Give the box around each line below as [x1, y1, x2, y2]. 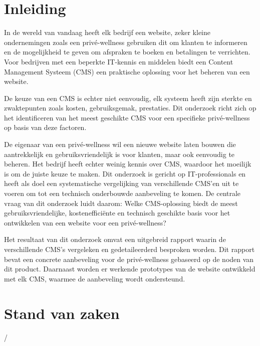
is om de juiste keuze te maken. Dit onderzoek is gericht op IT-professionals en [4, 168, 246, 178]
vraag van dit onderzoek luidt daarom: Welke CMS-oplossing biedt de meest [4, 197, 238, 208]
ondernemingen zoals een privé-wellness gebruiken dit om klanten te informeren [4, 36, 247, 47]
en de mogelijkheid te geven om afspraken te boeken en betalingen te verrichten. [4, 46, 250, 57]
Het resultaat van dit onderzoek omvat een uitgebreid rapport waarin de [4, 234, 226, 244]
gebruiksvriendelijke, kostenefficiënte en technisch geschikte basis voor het [4, 207, 230, 218]
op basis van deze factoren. [4, 122, 87, 132]
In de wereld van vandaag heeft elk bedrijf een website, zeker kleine [4, 27, 210, 37]
